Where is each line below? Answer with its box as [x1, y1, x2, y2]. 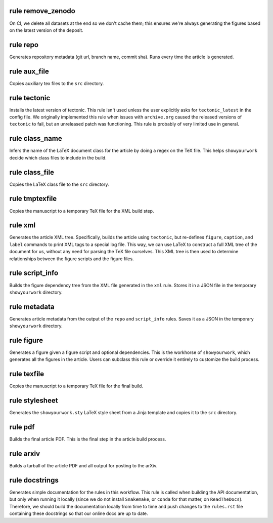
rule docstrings [9, 476, 59, 485]
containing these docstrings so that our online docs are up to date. [9, 510, 149, 516]
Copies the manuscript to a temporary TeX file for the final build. [9, 383, 144, 389]
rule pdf [9, 423, 35, 431]
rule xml [9, 221, 35, 230]
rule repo [9, 41, 39, 49]
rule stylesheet [9, 396, 58, 405]
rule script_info [9, 269, 59, 277]
